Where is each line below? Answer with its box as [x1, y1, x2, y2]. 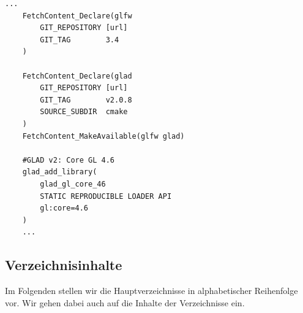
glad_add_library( [22, 168, 97, 177]
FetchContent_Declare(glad [22, 71, 132, 80]
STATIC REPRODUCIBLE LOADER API [40, 191, 172, 201]
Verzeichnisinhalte [5, 255, 122, 274]
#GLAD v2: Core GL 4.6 [22, 155, 114, 164]
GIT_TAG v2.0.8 [40, 95, 132, 104]
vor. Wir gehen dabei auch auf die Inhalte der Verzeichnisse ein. [5, 296, 245, 309]
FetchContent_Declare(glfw [22, 11, 132, 20]
